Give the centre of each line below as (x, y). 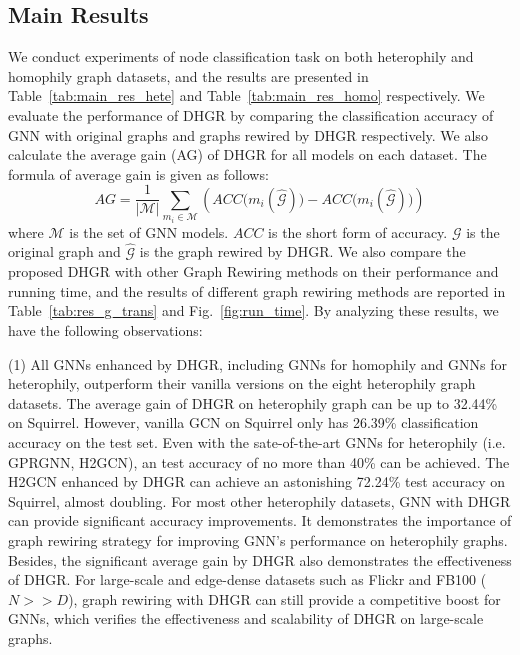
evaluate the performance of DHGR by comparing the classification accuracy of (251, 114)
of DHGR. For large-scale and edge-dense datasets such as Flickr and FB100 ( (247, 579)
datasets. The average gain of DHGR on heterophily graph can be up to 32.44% (253, 402)
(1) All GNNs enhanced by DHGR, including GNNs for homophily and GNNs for (257, 363)
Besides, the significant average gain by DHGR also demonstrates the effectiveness (260, 559)
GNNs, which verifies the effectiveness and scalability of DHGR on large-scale (246, 618)
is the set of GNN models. (149, 231)
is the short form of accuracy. (358, 231)
